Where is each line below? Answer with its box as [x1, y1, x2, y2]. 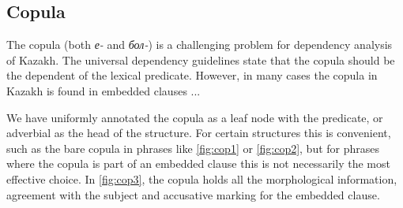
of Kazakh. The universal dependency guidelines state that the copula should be [6, 51, 395, 68]
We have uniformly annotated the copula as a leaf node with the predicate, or [6, 109, 383, 125]
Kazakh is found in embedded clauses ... [6, 82, 201, 98]
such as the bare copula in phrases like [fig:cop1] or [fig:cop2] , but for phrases [6, 139, 380, 156]
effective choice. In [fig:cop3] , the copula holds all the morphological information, [6, 170, 397, 187]
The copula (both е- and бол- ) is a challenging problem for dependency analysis [6, 36, 393, 53]
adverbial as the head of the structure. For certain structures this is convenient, [6, 124, 391, 141]
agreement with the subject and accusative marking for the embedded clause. [6, 186, 380, 202]
